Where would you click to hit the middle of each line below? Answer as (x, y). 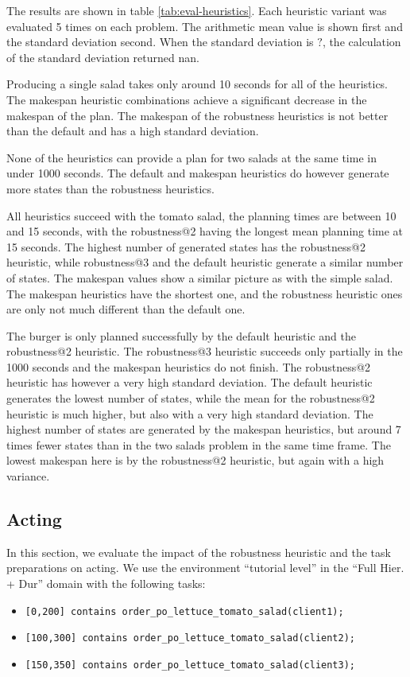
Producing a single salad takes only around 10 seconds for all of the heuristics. (197, 84)
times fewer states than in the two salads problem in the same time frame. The (199, 444)
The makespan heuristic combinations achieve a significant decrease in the (187, 99)
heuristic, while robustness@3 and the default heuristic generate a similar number (205, 262)
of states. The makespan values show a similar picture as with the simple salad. (200, 277)
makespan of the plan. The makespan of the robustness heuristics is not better (197, 115)
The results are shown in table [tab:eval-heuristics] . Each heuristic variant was (197, 10)
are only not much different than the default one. (126, 309)
